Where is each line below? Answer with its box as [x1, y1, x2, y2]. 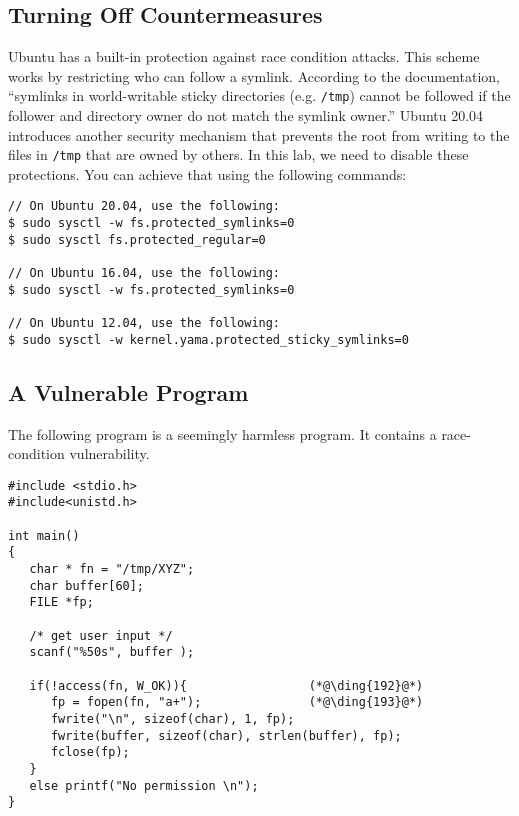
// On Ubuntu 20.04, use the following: [8, 199, 281, 214]
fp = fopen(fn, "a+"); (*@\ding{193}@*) [50, 695, 424, 710]
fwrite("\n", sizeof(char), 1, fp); [50, 711, 295, 726]
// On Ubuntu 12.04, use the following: [8, 316, 281, 331]
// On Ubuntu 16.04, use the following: [8, 266, 281, 281]
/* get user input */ [29, 628, 173, 643]
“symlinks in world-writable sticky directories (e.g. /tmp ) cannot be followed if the [8, 85, 511, 106]
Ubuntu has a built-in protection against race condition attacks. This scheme [8, 46, 480, 67]
